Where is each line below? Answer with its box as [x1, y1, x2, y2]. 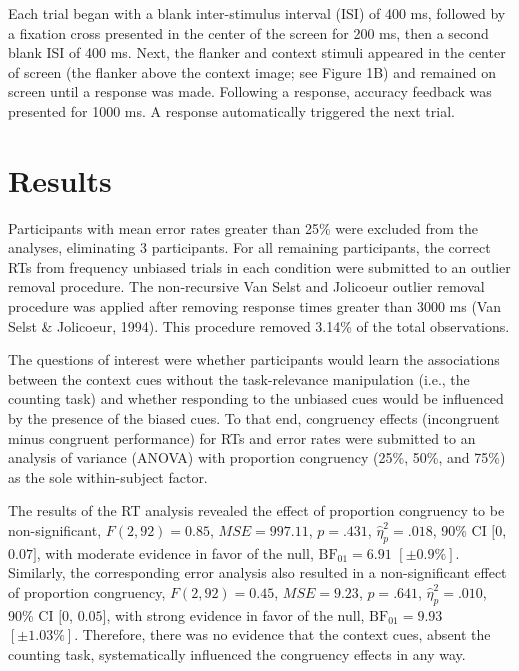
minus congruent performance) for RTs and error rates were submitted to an [8, 427, 476, 448]
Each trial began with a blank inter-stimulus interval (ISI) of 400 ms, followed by [8, 3, 506, 23]
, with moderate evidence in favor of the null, [36, 542, 314, 563]
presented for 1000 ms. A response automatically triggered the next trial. [8, 100, 455, 121]
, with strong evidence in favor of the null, [106, 604, 365, 625]
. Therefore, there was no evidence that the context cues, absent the [74, 624, 491, 645]
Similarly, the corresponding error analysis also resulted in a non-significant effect [8, 562, 507, 583]
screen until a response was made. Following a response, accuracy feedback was [8, 81, 492, 102]
